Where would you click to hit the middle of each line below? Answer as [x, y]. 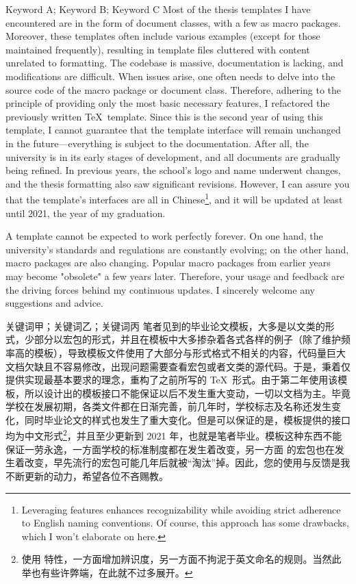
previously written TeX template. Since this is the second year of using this [164, 116]
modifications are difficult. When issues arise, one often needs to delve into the [170, 76]
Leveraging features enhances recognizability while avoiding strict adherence [181, 509]
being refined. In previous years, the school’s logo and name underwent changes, [173, 170]
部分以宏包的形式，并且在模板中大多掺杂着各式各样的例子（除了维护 [187, 339]
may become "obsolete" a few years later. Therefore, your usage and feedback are [175, 276]
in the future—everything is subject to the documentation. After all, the [157, 143]
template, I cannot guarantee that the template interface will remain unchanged [173, 130]
